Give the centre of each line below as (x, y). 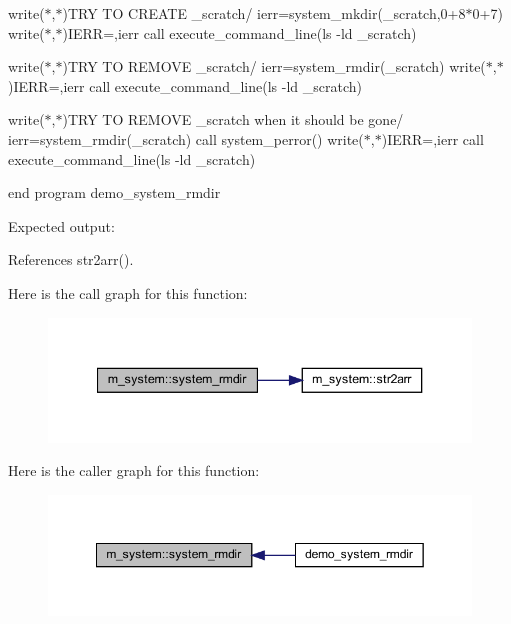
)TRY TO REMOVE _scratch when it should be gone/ (233, 119)
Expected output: (61, 225)
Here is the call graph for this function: (128, 292)
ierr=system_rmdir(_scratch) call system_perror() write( (186, 138)
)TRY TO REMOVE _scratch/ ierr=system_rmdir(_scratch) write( (274, 66)
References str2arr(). (71, 259)
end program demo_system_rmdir (114, 192)
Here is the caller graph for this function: (134, 470)
